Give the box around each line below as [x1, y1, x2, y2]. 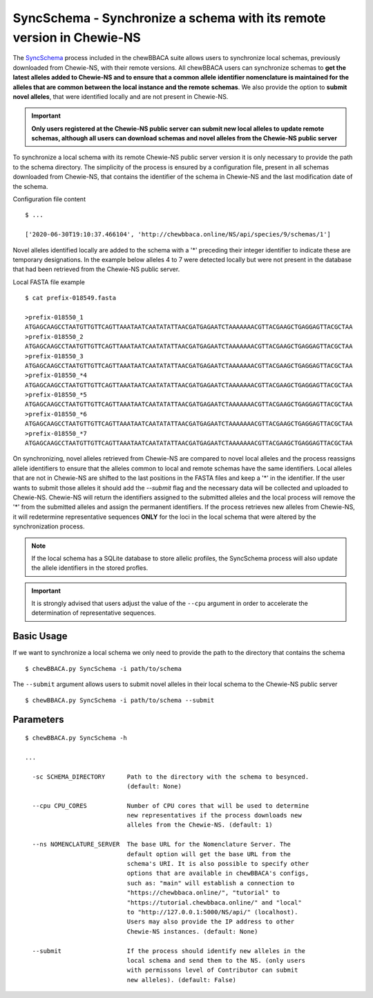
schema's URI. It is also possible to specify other [126, 860, 309, 868]
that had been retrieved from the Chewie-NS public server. [12, 265, 180, 273]
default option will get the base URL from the [126, 850, 291, 858]
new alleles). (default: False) [126, 976, 236, 983]
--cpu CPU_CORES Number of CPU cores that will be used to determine [32, 802, 309, 809]
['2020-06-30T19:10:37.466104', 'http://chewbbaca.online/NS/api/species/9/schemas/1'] [25, 230, 332, 239]
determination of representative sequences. [31, 609, 157, 617]
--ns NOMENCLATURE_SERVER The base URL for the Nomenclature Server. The [32, 840, 291, 849]
